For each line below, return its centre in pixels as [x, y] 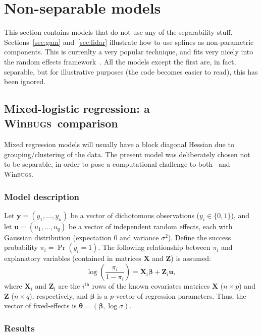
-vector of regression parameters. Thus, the [180, 295]
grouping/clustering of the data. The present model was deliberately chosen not [127, 154]
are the [69, 286]
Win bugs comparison [61, 123]
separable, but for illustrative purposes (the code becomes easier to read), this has [131, 71]
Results [19, 328]
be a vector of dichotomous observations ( [135, 215]
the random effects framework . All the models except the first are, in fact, [120, 61]
